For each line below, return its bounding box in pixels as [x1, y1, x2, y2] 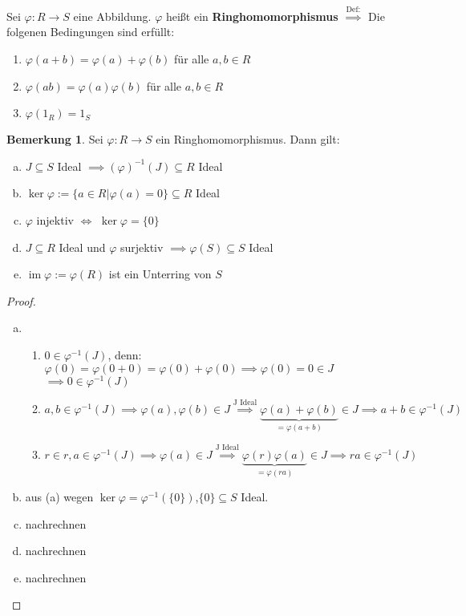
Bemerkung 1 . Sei [6, 131, 103, 148]
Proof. [6, 292, 36, 309]
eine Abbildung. [73, 7, 152, 24]
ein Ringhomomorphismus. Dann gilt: [156, 131, 340, 148]
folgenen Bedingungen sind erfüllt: [6, 23, 175, 40]
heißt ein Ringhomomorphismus [165, 7, 338, 24]
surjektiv [120, 238, 164, 255]
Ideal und [59, 238, 106, 255]
